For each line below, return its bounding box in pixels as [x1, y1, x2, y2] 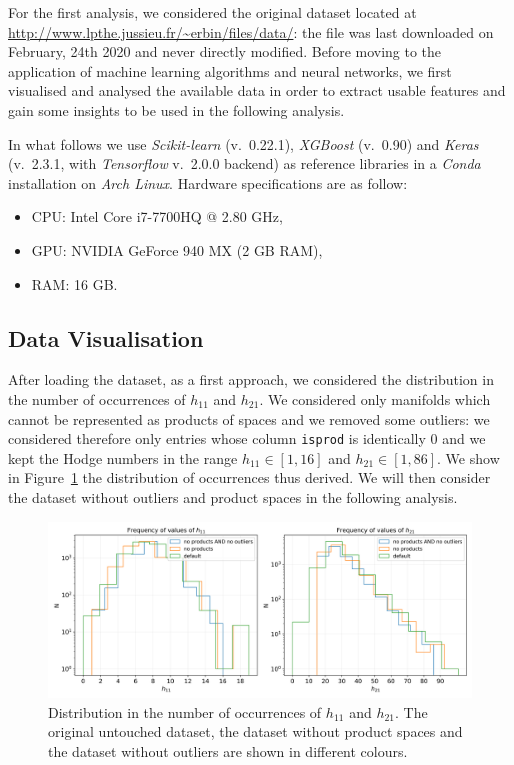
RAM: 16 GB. [31, 273, 118, 294]
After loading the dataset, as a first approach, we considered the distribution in [8, 369, 494, 390]
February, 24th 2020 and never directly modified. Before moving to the [8, 41, 442, 62]
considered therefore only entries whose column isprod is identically [8, 428, 426, 449]
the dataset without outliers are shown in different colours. [48, 740, 408, 761]
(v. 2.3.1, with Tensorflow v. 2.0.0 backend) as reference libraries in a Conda [8, 153, 481, 174]
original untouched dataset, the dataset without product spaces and [48, 721, 463, 742]
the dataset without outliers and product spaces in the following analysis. [8, 486, 458, 507]
